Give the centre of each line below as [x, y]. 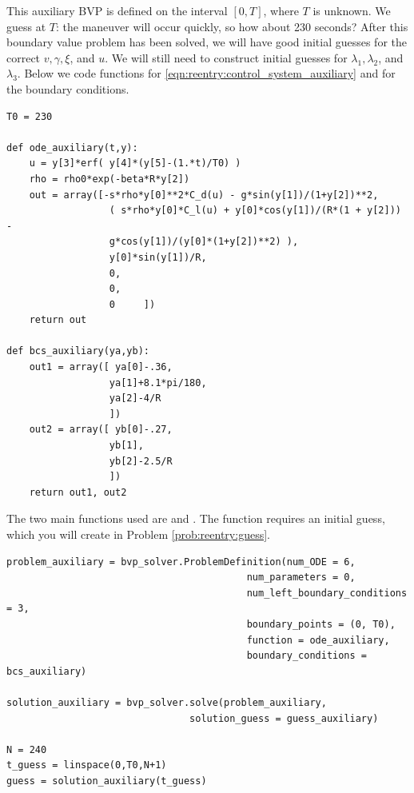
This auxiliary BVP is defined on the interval [117, 10]
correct [24, 57]
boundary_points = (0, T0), [321, 624]
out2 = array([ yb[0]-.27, [101, 430]
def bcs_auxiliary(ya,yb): [78, 351]
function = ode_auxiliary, [318, 640]
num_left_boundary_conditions [327, 593]
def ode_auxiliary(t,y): [72, 147]
